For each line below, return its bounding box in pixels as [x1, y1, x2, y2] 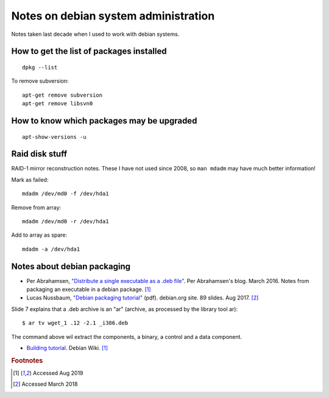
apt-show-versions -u [22, 133, 87, 140]
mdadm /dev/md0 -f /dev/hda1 [22, 190, 109, 197]
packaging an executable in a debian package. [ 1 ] [26, 286, 152, 293]
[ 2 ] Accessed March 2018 [13, 380, 78, 388]
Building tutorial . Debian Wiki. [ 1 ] [26, 344, 108, 352]
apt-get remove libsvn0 [22, 100, 93, 107]
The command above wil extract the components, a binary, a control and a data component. [11, 333, 242, 340]
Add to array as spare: [11, 231, 67, 239]
